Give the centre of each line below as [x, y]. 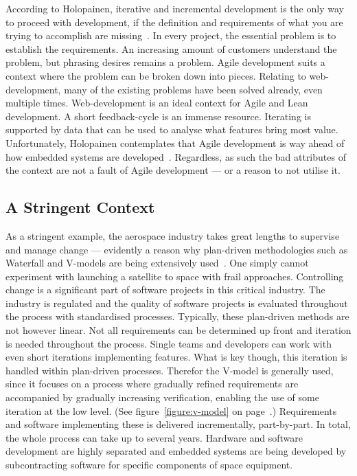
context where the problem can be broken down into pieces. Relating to [156, 75]
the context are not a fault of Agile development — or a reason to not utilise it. [173, 170]
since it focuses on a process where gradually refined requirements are [152, 384]
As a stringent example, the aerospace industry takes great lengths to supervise [173, 235]
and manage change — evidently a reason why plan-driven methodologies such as [177, 249]
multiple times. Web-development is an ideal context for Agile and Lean [157, 103]
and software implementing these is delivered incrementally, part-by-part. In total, [178, 424]
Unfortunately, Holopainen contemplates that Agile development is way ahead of [175, 143]
